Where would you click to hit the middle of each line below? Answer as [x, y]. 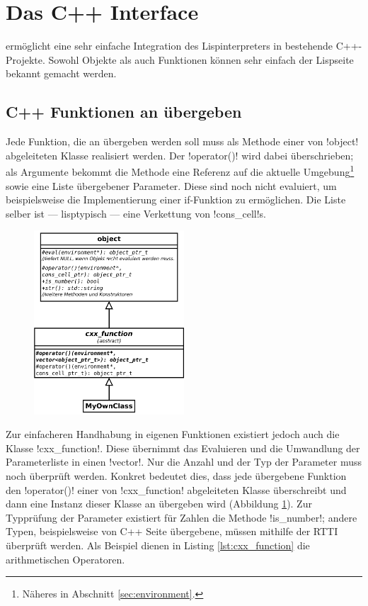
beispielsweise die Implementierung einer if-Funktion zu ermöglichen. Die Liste [176, 200]
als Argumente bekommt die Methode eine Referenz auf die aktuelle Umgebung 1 [180, 170]
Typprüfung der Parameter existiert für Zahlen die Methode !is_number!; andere [182, 517]
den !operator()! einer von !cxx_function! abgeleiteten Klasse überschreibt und [176, 489]
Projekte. [25, 59]
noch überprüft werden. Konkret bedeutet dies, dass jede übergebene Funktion [176, 476]
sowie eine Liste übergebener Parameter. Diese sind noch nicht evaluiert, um [171, 185]
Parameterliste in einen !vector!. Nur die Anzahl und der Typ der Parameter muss [184, 462]
